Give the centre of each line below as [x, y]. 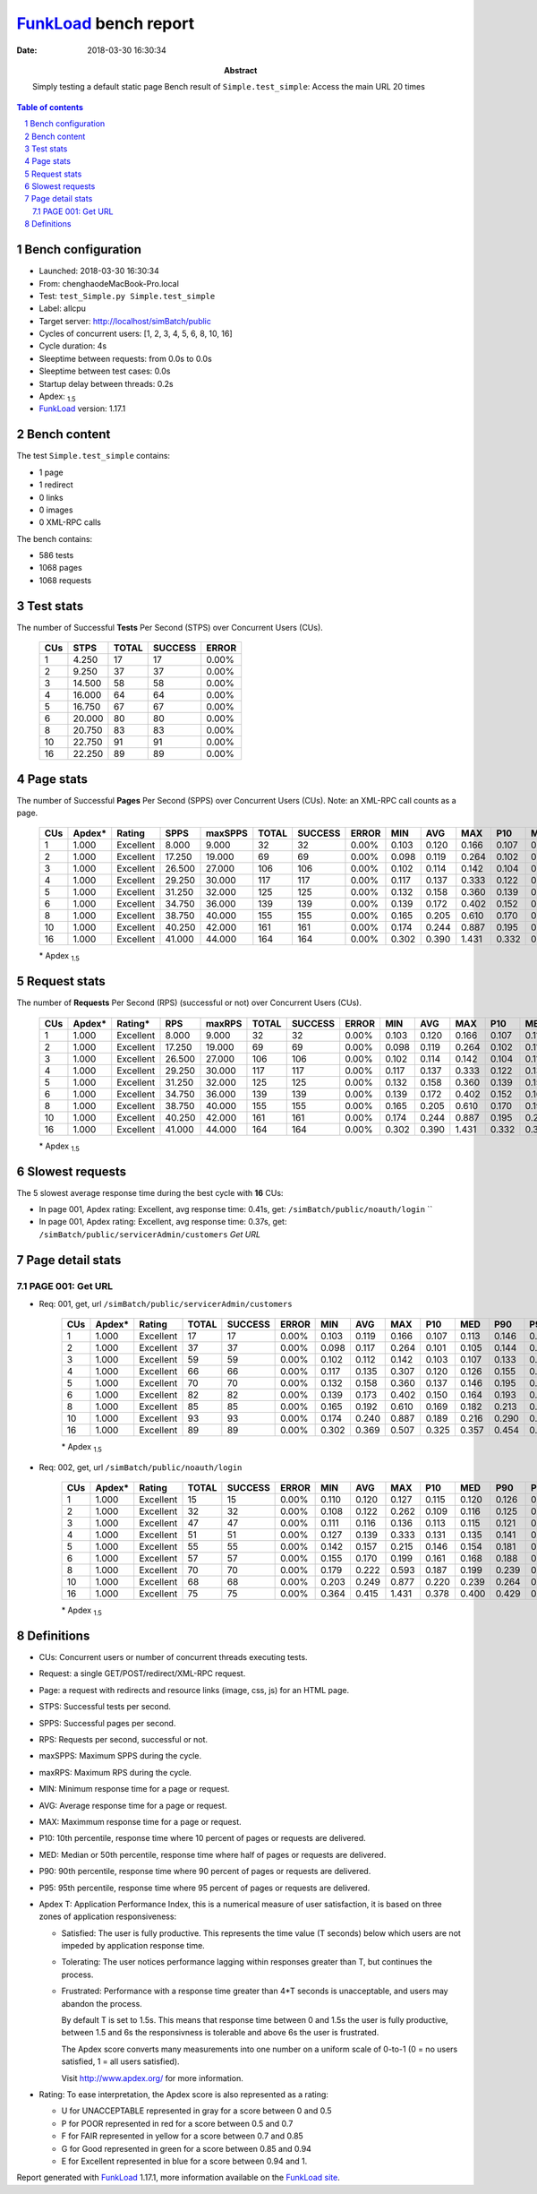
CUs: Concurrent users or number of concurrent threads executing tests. [173, 1657]
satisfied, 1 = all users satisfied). [120, 2061]
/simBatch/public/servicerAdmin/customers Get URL [150, 1234]
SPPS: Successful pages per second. [107, 1723]
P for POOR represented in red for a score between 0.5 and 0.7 [177, 2123]
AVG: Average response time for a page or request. [133, 1805]
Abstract [241, 70]
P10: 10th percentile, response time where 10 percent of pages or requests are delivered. [202, 1838]
